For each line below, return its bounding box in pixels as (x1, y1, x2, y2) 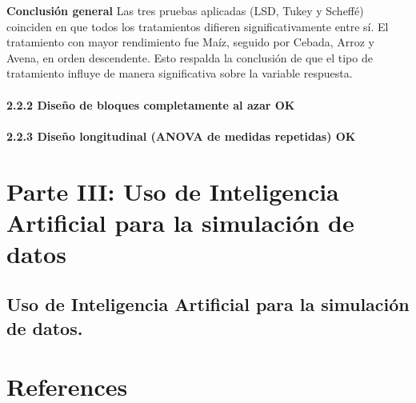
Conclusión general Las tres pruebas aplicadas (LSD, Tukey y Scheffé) (6, 2, 364, 18)
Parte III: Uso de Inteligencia (6, 174, 339, 207)
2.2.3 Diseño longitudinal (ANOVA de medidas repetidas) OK (6, 127, 356, 144)
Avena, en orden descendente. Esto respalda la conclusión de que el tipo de (6, 49, 373, 66)
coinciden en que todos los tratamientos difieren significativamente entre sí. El (6, 18, 389, 34)
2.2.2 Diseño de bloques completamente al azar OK (6, 96, 295, 113)
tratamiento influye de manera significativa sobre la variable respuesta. (6, 65, 353, 82)
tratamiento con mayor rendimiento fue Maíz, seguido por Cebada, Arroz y (6, 34, 374, 50)
